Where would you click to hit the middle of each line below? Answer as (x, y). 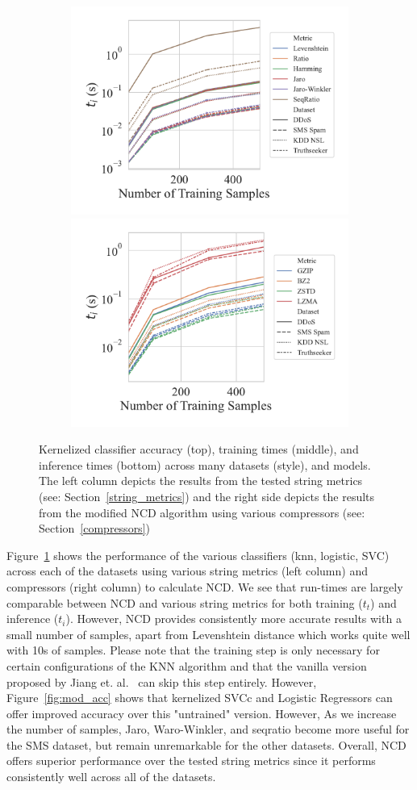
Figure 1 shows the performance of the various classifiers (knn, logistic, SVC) (198, 555)
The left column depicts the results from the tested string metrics (201, 481)
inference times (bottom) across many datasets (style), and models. (205, 464)
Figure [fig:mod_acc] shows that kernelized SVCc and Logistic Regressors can (200, 698)
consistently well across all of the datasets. (111, 777)
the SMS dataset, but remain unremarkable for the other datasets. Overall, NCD (206, 744)
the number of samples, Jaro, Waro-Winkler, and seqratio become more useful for (208, 729)
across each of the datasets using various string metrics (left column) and (187, 571)
